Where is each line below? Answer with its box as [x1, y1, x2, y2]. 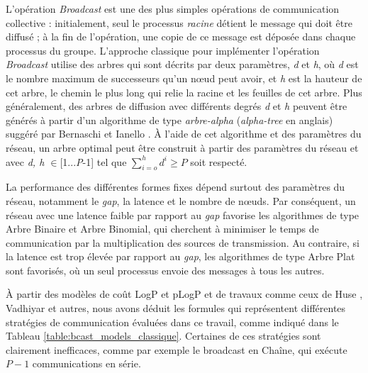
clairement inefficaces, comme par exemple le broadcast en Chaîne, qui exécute [6, 342, 347, 357]
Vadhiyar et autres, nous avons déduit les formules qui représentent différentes [6, 301, 346, 316]
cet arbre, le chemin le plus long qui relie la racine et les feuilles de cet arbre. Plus [6, 84, 362, 99]
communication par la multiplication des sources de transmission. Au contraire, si [6, 235, 359, 250]
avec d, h [6, 154, 45, 169]
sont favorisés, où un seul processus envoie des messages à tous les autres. [6, 262, 325, 277]
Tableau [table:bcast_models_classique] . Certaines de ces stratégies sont [6, 328, 321, 343]
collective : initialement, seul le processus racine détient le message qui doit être [6, 15, 352, 30]
